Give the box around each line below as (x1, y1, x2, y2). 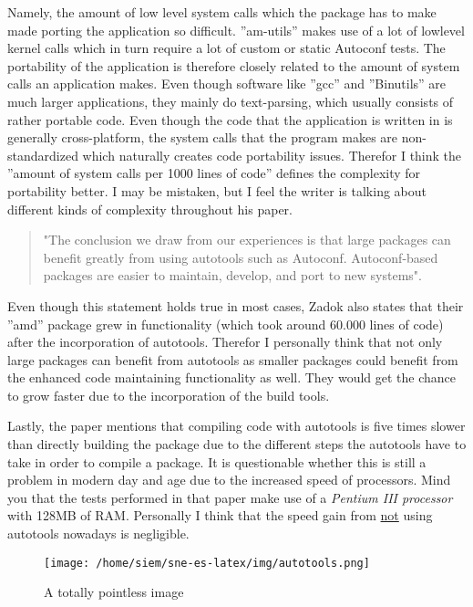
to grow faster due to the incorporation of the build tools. (7, 385, 330, 404)
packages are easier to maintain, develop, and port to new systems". (43, 266, 422, 285)
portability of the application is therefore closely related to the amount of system (7, 56, 460, 75)
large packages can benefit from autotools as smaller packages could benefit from (7, 350, 458, 369)
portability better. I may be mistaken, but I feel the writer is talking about (7, 181, 427, 200)
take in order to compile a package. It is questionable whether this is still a (7, 452, 427, 471)
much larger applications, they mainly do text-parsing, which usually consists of (7, 91, 454, 110)
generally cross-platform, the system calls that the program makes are (7, 128, 398, 147)
